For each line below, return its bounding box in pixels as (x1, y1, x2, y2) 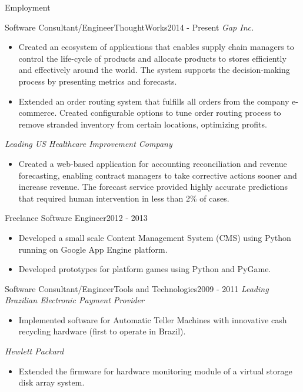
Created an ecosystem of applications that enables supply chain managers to (18, 41, 294, 53)
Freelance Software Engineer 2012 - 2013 (5, 212, 148, 224)
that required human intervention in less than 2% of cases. (18, 192, 229, 204)
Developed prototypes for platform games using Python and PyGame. (18, 263, 271, 275)
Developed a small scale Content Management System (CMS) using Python (18, 231, 291, 243)
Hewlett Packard (5, 345, 64, 357)
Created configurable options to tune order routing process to (59, 106, 281, 119)
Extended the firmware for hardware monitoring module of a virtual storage (18, 364, 292, 377)
